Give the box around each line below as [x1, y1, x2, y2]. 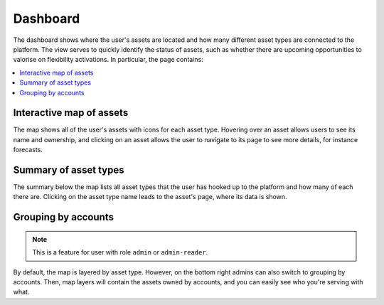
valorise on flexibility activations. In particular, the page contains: [13, 55, 204, 64]
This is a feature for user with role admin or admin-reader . [32, 248, 208, 257]
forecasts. [13, 146, 43, 154]
